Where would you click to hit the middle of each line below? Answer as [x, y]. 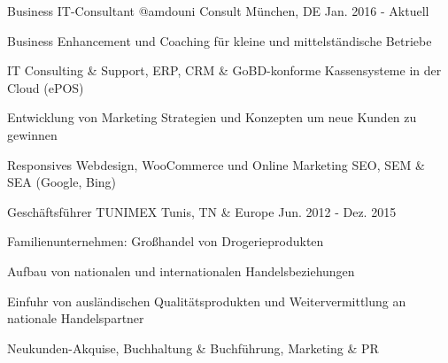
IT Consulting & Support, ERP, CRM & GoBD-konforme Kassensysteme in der [224, 70]
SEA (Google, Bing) [62, 182]
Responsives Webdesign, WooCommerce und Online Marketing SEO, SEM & [216, 164]
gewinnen [32, 134]
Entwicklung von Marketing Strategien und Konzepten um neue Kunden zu [212, 117]
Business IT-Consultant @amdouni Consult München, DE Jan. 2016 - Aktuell [218, 11]
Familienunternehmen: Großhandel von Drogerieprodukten [166, 241]
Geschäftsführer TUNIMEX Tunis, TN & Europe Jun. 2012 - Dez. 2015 [202, 211]
